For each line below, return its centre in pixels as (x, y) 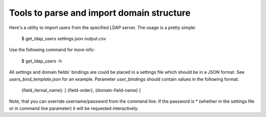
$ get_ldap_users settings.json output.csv (64, 38)
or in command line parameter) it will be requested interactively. (74, 108)
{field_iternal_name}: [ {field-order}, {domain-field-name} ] (81, 90)
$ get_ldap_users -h (42, 61)
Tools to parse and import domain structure (100, 13)
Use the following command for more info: (52, 50)
